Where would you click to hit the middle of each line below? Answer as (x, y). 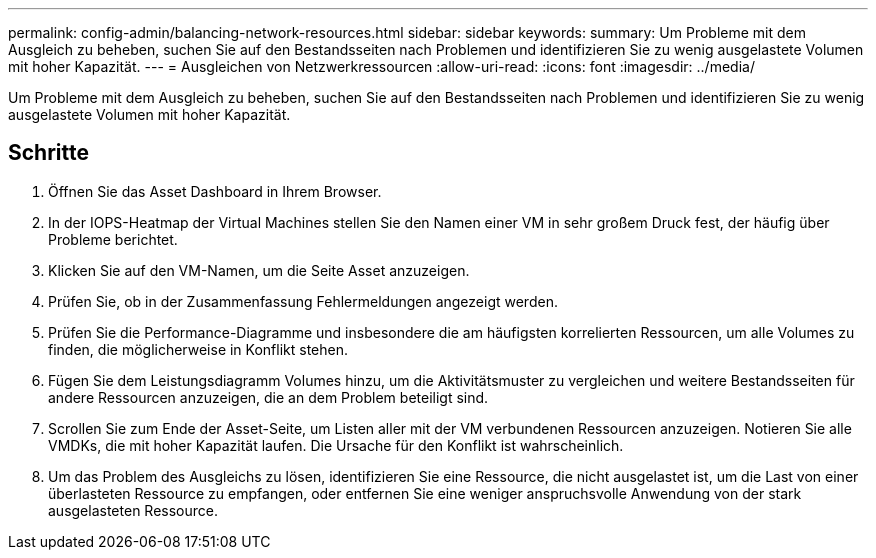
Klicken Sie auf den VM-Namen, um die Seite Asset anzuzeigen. (259, 270)
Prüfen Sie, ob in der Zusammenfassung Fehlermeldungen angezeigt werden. (303, 301)
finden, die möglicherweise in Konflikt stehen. (198, 349)
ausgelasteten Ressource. (133, 510)
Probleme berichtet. (113, 239)
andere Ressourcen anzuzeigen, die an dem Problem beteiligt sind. (268, 397)
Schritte (48, 153)
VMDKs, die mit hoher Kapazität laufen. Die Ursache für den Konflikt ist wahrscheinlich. (336, 445)
